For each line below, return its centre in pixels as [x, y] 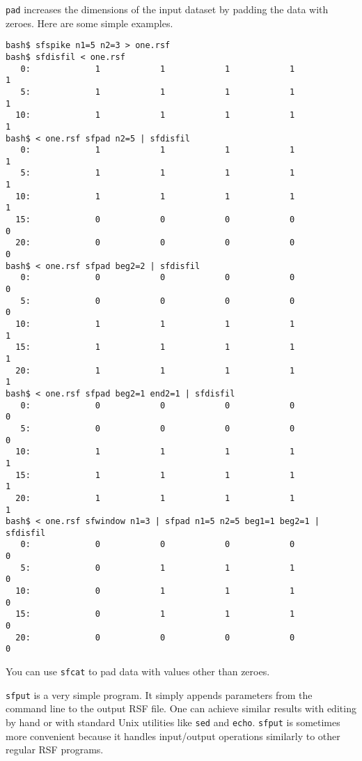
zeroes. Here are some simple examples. [89, 23]
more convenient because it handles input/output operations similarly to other [173, 736]
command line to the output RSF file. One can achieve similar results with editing [181, 708]
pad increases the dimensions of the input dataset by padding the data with [167, 9]
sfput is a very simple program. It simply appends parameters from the [159, 694]
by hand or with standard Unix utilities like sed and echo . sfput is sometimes [173, 722]
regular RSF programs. [55, 750]
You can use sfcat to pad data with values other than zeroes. [138, 671]
